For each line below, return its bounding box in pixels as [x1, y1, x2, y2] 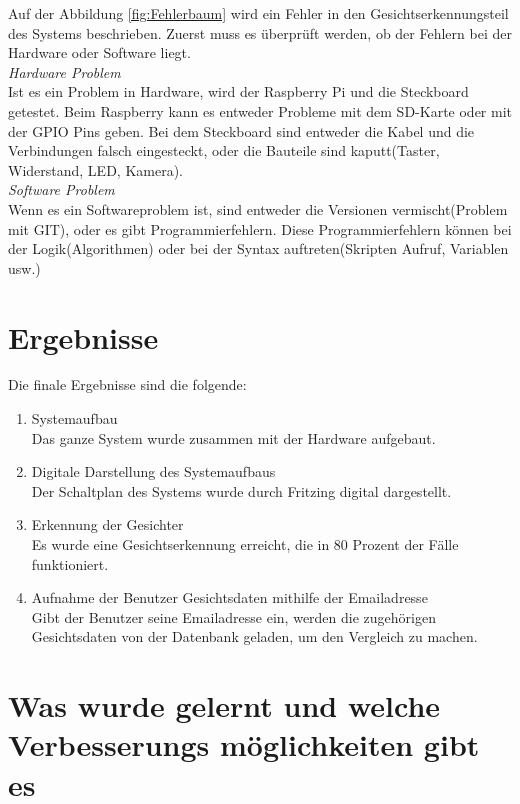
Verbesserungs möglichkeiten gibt [8, 724, 480, 765]
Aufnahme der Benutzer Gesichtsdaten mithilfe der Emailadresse [31, 587, 428, 608]
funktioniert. [31, 553, 109, 574]
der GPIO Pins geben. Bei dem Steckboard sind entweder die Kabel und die [8, 120, 475, 141]
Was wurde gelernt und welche [8, 685, 441, 726]
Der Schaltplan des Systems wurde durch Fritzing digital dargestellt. [31, 480, 452, 501]
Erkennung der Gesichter [31, 514, 184, 535]
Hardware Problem [8, 61, 121, 82]
